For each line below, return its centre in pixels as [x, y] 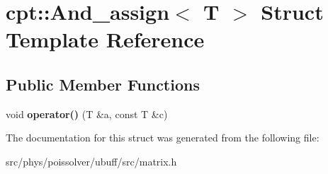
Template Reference [105, 39]
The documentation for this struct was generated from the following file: [163, 138]
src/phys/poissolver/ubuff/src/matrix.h [91, 161]
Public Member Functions [103, 84]
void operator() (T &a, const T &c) [87, 114]
